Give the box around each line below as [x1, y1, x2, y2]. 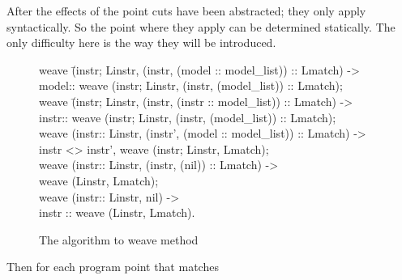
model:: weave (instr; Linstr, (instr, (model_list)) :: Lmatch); [39, 77, 343, 94]
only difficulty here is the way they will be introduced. [6, 34, 276, 51]
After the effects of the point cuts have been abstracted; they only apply [6, 2, 366, 19]
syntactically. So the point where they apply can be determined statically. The [6, 18, 396, 35]
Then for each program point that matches [6, 258, 219, 275]
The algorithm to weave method [39, 231, 199, 248]
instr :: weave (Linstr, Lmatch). [39, 204, 195, 221]
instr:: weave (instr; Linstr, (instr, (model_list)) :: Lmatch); [39, 108, 336, 125]
